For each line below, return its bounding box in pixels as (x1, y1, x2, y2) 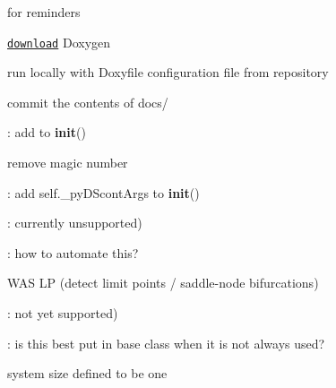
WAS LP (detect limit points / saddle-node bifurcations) (7, 273, 319, 292)
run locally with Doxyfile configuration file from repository (7, 63, 329, 82)
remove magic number (7, 153, 128, 172)
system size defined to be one (7, 364, 168, 383)
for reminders (7, 3, 81, 21)
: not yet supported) (7, 304, 118, 322)
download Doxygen (7, 32, 111, 51)
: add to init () (7, 123, 86, 142)
